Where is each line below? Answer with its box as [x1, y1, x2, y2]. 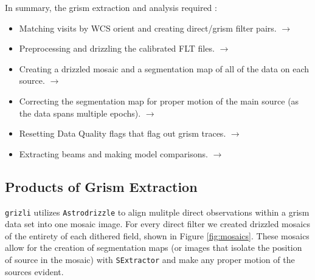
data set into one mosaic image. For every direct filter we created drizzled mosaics [5, 217, 310, 230]
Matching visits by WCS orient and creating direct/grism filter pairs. [19, 21, 277, 34]
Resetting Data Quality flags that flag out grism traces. [19, 127, 226, 140]
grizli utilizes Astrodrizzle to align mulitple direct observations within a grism [5, 205, 310, 218]
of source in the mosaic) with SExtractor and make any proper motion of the [5, 253, 295, 265]
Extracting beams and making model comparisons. [19, 147, 208, 160]
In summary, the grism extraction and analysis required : [5, 1, 217, 13]
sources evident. [5, 265, 64, 278]
